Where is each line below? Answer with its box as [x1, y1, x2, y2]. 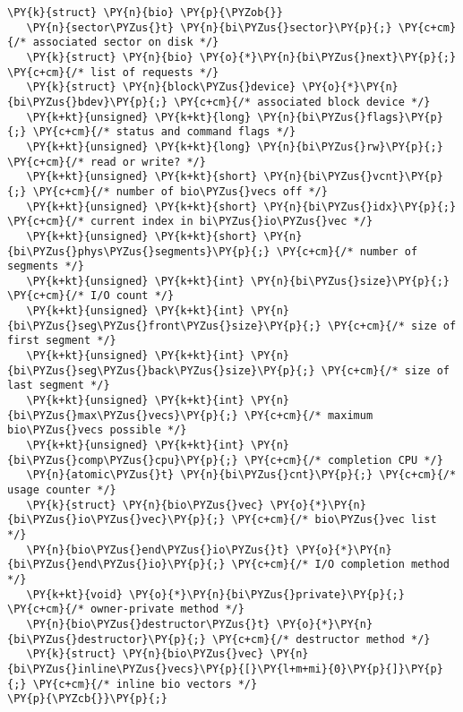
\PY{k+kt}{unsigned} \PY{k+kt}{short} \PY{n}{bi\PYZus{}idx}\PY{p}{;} [26, 200, 457, 213]
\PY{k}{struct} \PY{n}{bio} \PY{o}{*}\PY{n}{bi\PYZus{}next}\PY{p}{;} [26, 50, 457, 64]
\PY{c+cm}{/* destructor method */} [212, 632, 431, 646]
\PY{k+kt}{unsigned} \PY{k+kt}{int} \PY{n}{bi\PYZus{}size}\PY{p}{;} [26, 274, 450, 287]
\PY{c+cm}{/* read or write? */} [7, 155, 206, 168]
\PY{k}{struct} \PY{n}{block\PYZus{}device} [26, 81, 296, 94]
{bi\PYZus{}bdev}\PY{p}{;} [7, 95, 167, 108]
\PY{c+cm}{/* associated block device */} [174, 95, 431, 108]
